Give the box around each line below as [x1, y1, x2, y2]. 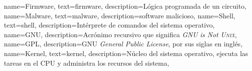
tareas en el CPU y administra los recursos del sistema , [4, 57, 169, 68]
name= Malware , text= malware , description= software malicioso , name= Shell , [4, 10, 235, 20]
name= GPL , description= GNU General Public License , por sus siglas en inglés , [4, 39, 243, 49]
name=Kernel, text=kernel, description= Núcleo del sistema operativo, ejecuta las [4, 48, 248, 58]
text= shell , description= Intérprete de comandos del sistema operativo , [4, 20, 215, 30]
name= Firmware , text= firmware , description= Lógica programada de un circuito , [4, 1, 247, 11]
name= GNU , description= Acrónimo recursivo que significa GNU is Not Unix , [4, 29, 237, 39]
